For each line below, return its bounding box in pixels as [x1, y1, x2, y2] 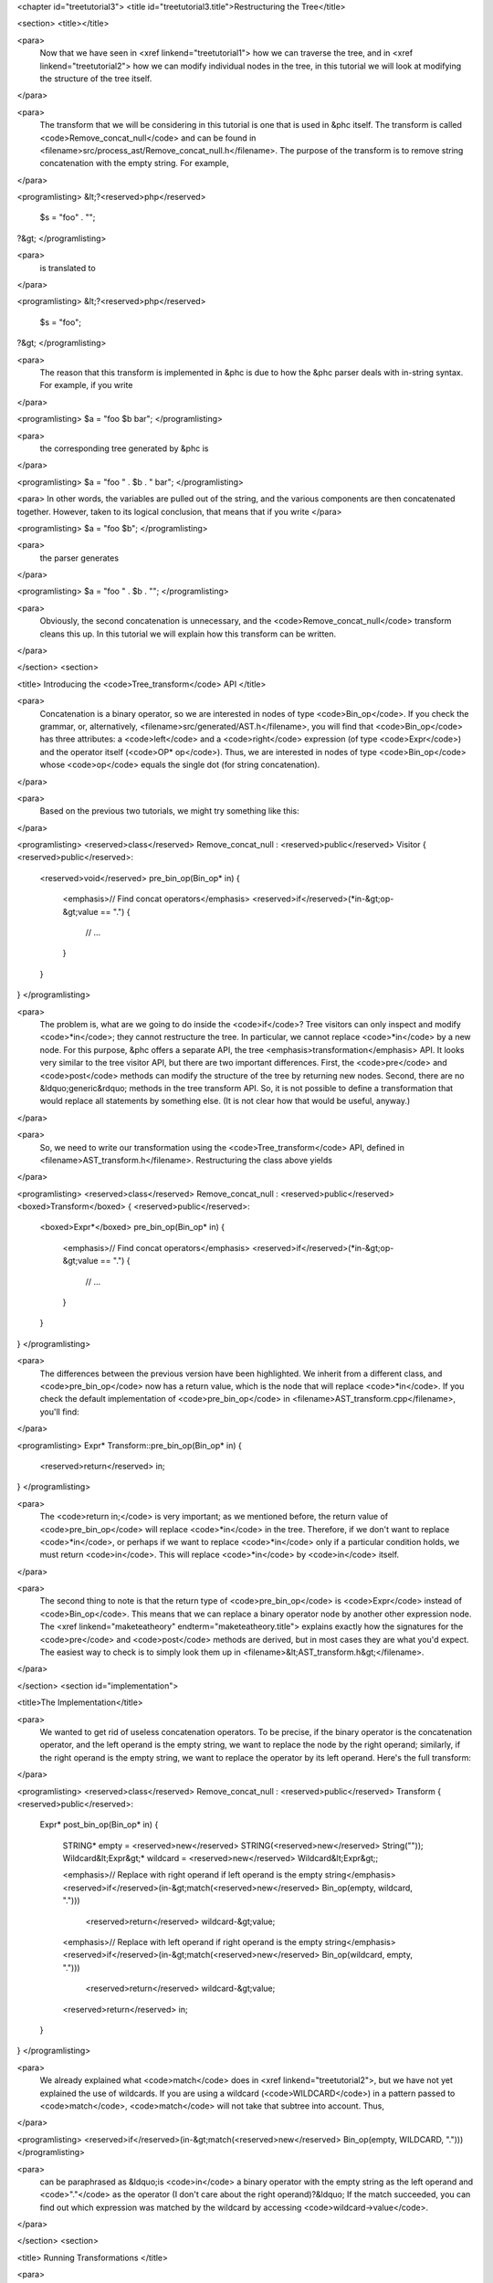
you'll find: [39, 1406, 79, 1417]
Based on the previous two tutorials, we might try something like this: [39, 805, 300, 816]
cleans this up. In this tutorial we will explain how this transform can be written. [39, 628, 337, 639]
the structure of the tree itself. [39, 73, 152, 84]
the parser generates [39, 552, 119, 563]
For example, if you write [39, 380, 133, 391]
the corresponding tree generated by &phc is [39, 443, 209, 454]
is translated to [39, 262, 96, 273]
